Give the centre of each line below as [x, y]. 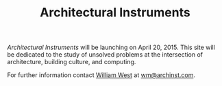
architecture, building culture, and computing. [72, 62]
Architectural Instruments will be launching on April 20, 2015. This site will [111, 47]
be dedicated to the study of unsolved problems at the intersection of [105, 55]
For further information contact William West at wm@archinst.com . [101, 75]
